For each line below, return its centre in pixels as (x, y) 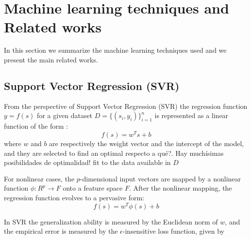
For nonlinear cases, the (39, 178)
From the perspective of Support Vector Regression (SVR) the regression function (126, 106)
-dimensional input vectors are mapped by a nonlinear (160, 178)
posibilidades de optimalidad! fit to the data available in (87, 162)
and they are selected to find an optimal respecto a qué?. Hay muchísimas (114, 153)
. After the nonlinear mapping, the (180, 188)
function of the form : (36, 126)
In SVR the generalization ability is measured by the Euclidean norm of (111, 221)
